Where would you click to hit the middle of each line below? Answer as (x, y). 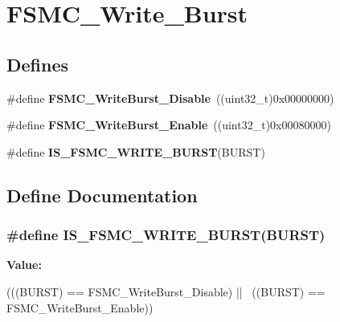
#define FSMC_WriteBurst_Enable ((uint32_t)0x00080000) (169, 125)
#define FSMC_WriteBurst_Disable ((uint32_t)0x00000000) (170, 98)
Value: (24, 265)
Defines (38, 64)
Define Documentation (102, 195)
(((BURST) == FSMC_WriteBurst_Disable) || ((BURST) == (166, 291)
